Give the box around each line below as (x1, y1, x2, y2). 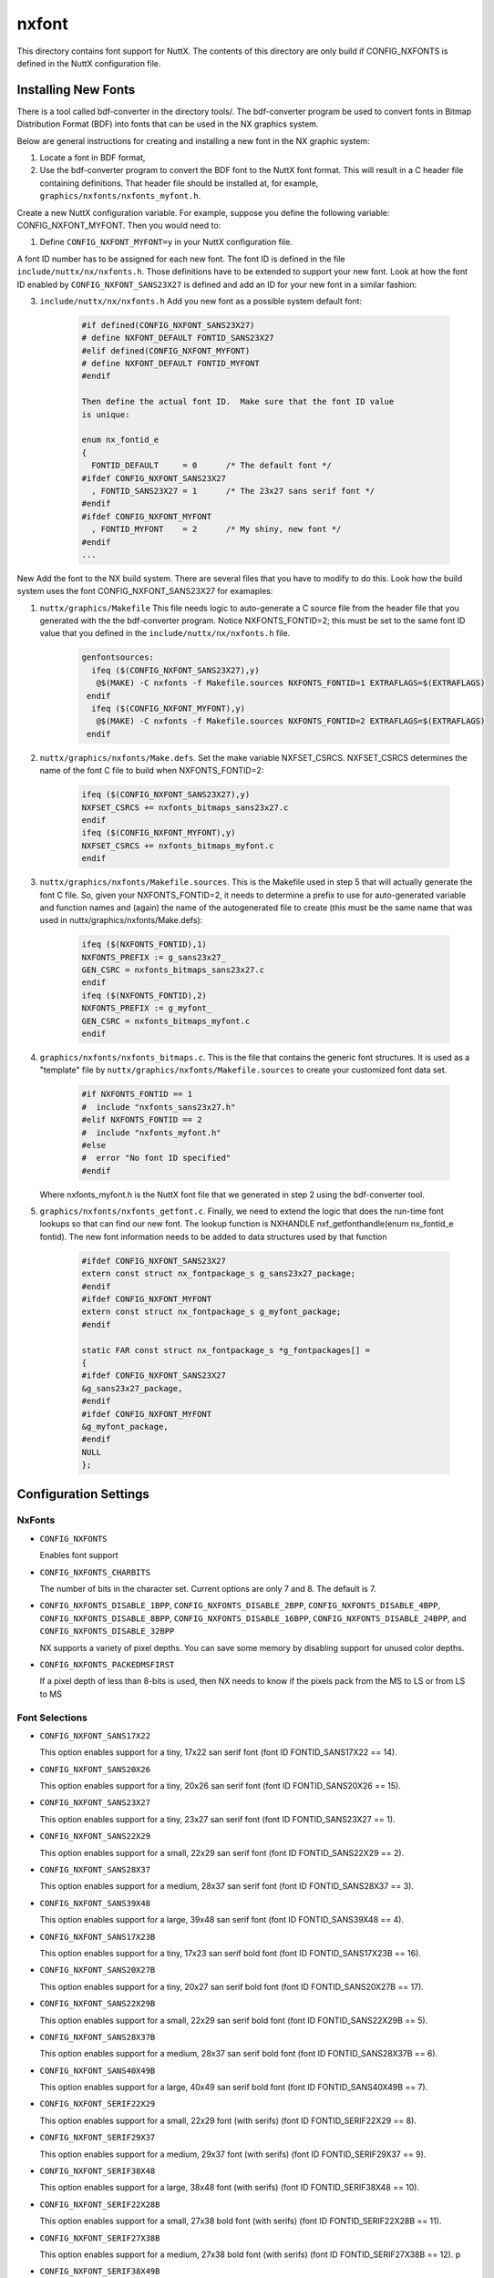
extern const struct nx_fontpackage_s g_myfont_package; (81, 1307, 342, 1317)
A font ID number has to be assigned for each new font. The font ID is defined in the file (16, 253, 345, 264)
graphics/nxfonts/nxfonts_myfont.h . (39, 190, 201, 201)
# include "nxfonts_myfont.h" (81, 1127, 222, 1138)
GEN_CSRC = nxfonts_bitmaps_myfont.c (81, 1016, 251, 1026)
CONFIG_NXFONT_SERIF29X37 (39, 2132, 156, 2143)
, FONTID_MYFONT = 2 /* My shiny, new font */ (91, 524, 342, 535)
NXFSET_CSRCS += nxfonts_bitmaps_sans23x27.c (81, 802, 289, 813)
